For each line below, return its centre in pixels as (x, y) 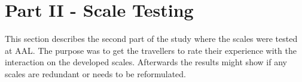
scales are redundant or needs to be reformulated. (95, 73)
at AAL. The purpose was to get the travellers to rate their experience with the (151, 50)
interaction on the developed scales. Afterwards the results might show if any (146, 62)
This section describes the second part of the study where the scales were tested (151, 39)
